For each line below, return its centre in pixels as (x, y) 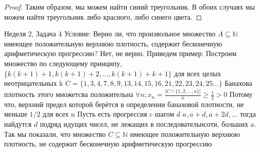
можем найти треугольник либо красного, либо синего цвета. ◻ (103, 16)
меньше (16, 114)
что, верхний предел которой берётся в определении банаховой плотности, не (124, 104)
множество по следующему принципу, (63, 63)
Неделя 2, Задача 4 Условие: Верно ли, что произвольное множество (110, 34)
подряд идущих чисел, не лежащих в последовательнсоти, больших (144, 124)
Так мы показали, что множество (55, 134)
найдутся (18, 124)
